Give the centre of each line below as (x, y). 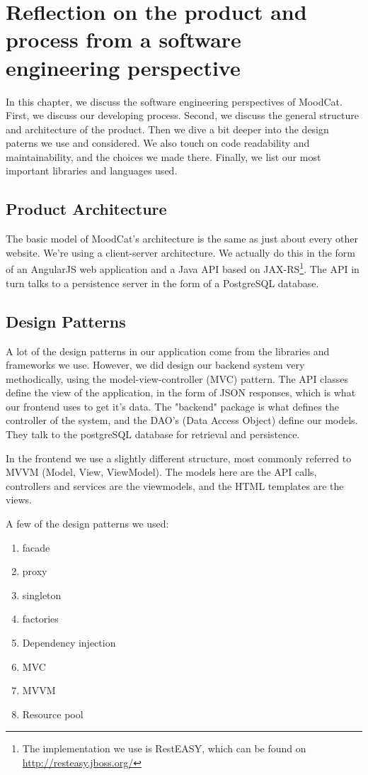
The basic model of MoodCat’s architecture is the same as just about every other (182, 239)
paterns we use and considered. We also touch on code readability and (158, 143)
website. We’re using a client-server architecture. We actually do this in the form (181, 252)
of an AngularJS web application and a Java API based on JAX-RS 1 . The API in (183, 268)
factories (40, 619)
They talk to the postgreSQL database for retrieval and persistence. (153, 434)
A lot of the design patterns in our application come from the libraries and (168, 351)
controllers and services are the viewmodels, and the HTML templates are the (175, 485)
